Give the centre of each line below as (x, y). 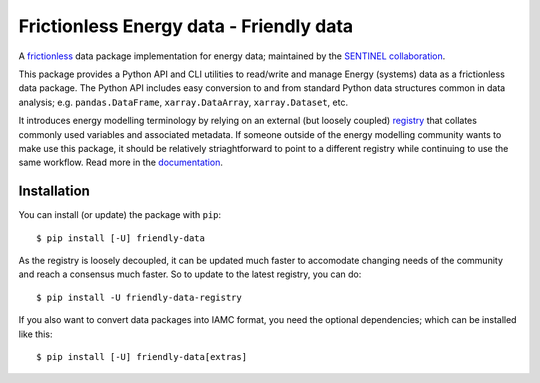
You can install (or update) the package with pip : (120, 215)
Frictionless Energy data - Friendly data (186, 26)
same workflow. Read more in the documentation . (121, 162)
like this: (35, 334)
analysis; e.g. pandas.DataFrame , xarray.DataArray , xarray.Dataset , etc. (183, 102)
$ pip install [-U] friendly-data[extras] (142, 356)
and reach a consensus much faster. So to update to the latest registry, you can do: (190, 274)
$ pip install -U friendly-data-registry (139, 297)
